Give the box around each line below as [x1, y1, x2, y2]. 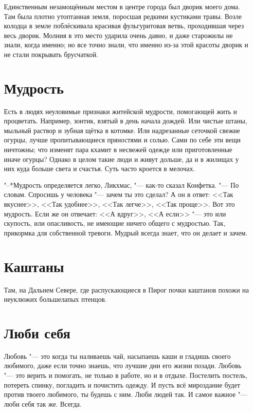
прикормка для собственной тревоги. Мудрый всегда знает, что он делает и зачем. [4, 227, 248, 237]
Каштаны [4, 256, 64, 276]
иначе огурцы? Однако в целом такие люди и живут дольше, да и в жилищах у [4, 154, 239, 164]
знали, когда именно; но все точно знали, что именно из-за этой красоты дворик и [4, 39, 249, 50]
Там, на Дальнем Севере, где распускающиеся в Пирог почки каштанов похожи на [4, 284, 249, 294]
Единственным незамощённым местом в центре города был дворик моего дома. [4, 1, 240, 11]
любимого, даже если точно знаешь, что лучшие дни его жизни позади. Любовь [4, 360, 242, 371]
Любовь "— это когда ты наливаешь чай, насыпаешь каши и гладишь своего [4, 351, 231, 361]
